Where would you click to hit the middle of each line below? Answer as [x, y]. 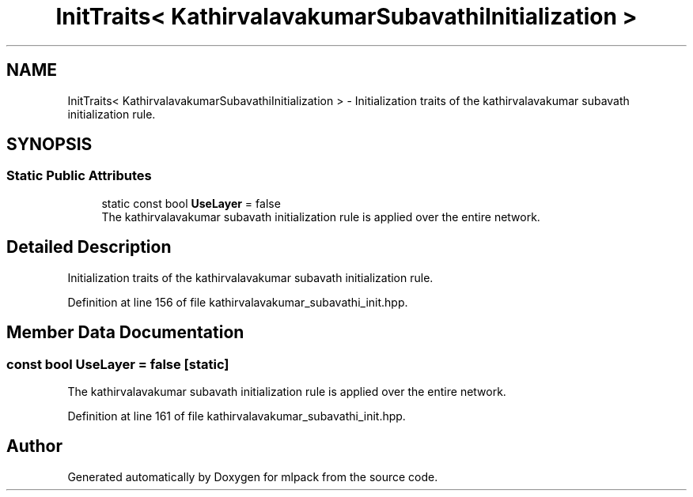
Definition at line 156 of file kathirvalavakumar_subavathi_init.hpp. [238, 302]
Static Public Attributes [79, 176]
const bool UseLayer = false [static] [118, 364]
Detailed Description [89, 247]
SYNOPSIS [49, 145]
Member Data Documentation [125, 333]
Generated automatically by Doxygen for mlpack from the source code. [253, 476]
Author [34, 446]
